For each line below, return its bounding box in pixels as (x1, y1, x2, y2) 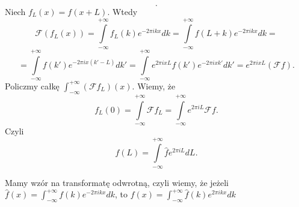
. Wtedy (107, 5, 138, 17)
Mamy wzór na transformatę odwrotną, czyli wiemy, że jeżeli (5, 176, 229, 188)
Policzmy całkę (5, 79, 60, 92)
